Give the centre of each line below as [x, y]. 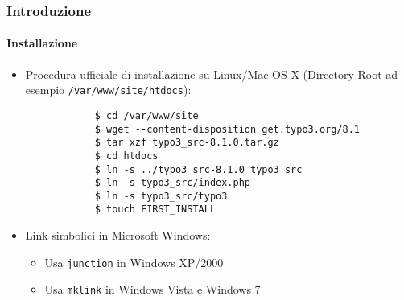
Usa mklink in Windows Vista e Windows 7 [153, 289]
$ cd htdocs [126, 156]
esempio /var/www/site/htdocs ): [108, 90]
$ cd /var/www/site [146, 115]
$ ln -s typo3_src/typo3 [161, 196]
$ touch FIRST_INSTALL [155, 210]
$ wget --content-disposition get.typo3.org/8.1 [227, 129]
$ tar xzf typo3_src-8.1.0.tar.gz [187, 143]
